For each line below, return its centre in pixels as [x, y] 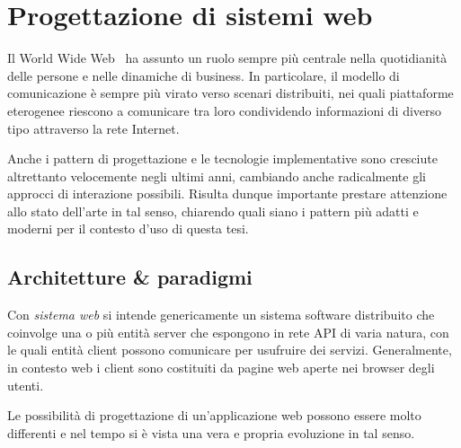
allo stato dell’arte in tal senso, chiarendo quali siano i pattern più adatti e [213, 211]
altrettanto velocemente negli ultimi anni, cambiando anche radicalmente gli [217, 176]
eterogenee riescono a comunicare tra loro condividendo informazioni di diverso [225, 110]
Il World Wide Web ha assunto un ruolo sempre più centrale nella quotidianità [227, 58]
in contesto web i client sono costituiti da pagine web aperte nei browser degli [221, 368]
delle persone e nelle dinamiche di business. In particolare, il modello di [204, 75]
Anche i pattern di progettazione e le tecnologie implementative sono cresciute [222, 158]
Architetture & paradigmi [130, 277]
